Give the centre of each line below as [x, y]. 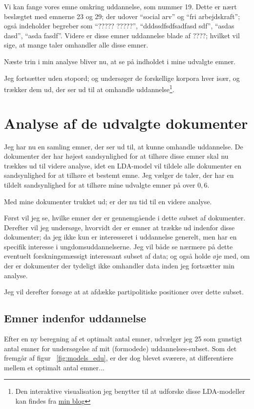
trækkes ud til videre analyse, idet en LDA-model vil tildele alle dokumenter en [123, 165]
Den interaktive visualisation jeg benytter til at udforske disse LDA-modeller [130, 391]
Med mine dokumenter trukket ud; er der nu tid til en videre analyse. [108, 201]
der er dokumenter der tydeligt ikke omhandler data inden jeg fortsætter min [119, 266]
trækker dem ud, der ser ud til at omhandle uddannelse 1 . [89, 88]
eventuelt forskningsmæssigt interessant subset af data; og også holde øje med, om [127, 256]
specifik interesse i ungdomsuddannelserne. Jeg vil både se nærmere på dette [118, 246]
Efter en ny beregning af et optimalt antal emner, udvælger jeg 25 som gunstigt [123, 339]
